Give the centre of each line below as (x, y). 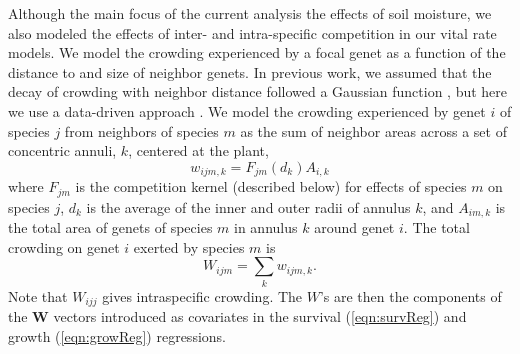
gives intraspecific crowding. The (202, 295)
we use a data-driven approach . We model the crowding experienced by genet (247, 110)
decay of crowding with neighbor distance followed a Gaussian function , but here (258, 91)
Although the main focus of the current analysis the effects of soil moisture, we (250, 13)
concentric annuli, (62, 150)
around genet (354, 227)
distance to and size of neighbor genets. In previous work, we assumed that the (250, 71)
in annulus (266, 227)
